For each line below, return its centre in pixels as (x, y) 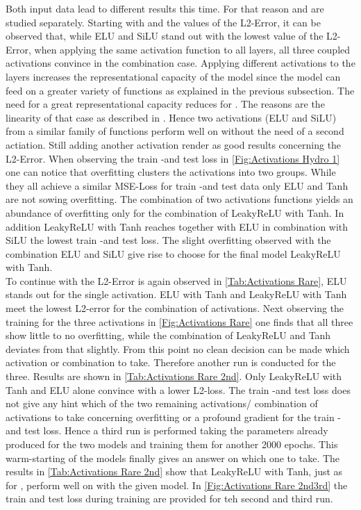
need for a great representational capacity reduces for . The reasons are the (165, 104)
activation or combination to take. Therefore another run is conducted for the (171, 362)
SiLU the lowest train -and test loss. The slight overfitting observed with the (168, 240)
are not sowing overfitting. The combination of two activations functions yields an (179, 199)
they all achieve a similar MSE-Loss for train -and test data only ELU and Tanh (177, 185)
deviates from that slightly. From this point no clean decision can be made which (178, 348)
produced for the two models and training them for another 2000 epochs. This (172, 444)
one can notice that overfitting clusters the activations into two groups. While (171, 172)
